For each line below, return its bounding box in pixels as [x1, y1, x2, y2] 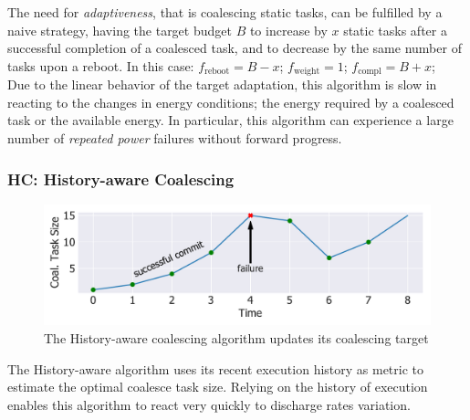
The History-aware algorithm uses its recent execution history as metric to [7, 359, 424, 378]
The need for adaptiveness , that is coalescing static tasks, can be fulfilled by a [7, 3, 443, 21]
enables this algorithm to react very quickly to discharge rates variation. [7, 394, 411, 414]
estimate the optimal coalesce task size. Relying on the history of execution [7, 377, 428, 396]
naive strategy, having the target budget [7, 20, 232, 39]
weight [293, 67, 320, 77]
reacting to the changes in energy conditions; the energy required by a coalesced [7, 92, 454, 111]
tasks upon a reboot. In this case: [7, 56, 194, 75]
